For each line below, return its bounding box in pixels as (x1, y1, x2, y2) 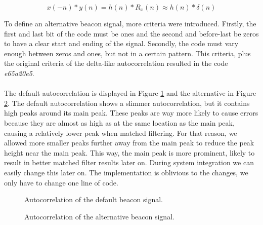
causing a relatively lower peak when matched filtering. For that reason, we (4, 127, 237, 138)
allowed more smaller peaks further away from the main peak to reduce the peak (4, 137, 254, 148)
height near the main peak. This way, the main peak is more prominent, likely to (4, 147, 255, 158)
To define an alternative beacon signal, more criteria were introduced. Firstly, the (4, 18, 256, 28)
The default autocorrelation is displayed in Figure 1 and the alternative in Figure (4, 88, 256, 98)
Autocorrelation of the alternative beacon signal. (24, 211, 174, 221)
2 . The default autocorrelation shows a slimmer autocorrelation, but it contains (4, 97, 250, 108)
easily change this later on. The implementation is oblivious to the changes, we (4, 167, 248, 177)
